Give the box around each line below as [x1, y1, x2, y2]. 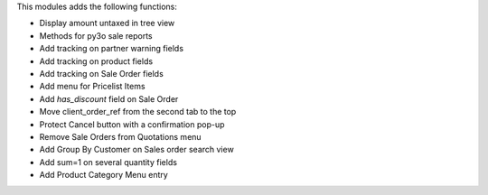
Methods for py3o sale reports [39, 30, 153, 41]
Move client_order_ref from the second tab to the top [39, 107, 237, 117]
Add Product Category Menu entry [39, 170, 169, 181]
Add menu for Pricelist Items [39, 81, 145, 92]
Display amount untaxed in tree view [39, 18, 175, 29]
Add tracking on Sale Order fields [39, 68, 164, 79]
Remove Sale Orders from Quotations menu [39, 131, 202, 142]
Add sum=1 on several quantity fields [39, 156, 178, 167]
